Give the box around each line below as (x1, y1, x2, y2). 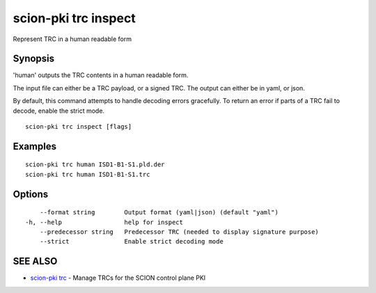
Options (13, 188, 49, 200)
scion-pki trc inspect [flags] (25, 122, 132, 131)
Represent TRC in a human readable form (13, 35, 132, 43)
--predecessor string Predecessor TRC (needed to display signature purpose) (39, 228, 320, 236)
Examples (13, 140, 57, 152)
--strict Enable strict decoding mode (39, 237, 224, 246)
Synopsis (13, 53, 55, 65)
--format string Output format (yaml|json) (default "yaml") (39, 209, 279, 216)
